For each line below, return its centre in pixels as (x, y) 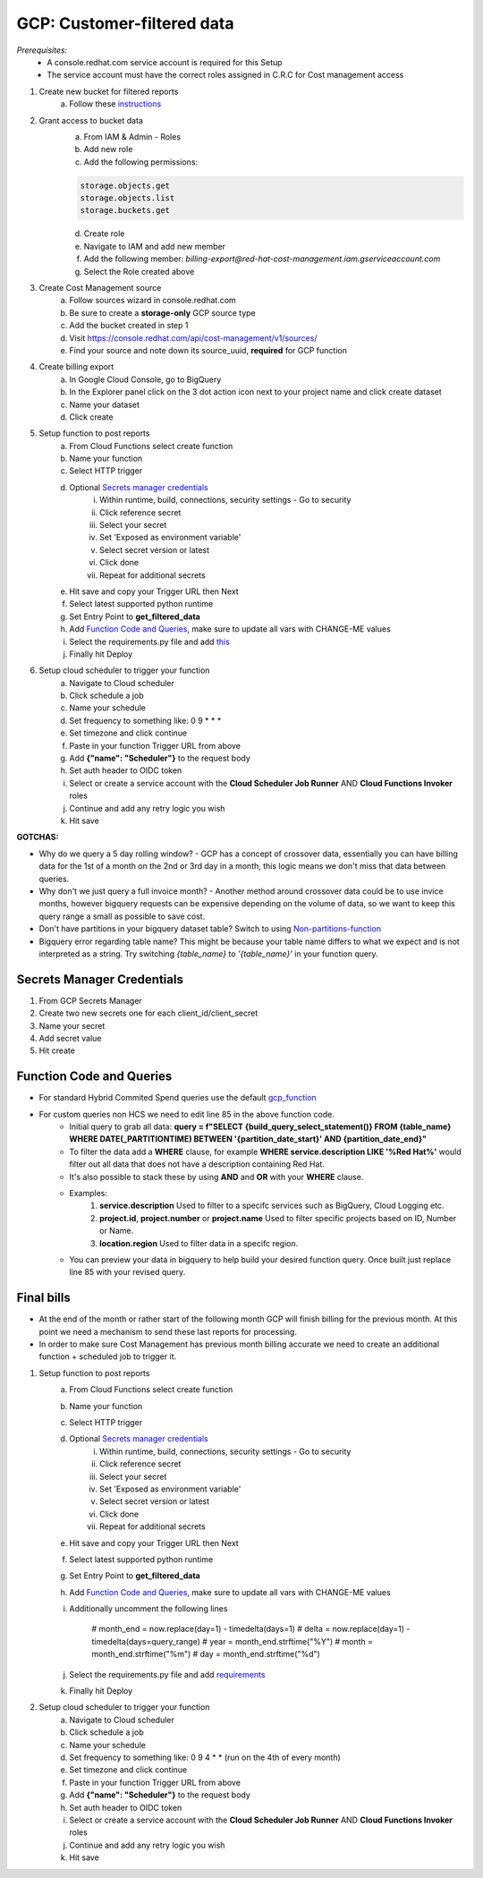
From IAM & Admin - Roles (132, 136)
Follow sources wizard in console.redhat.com (153, 301)
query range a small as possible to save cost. (122, 916)
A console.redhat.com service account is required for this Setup (165, 62)
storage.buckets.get (125, 211)
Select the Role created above (139, 271)
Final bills (44, 1298)
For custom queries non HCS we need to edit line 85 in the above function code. (186, 1114)
